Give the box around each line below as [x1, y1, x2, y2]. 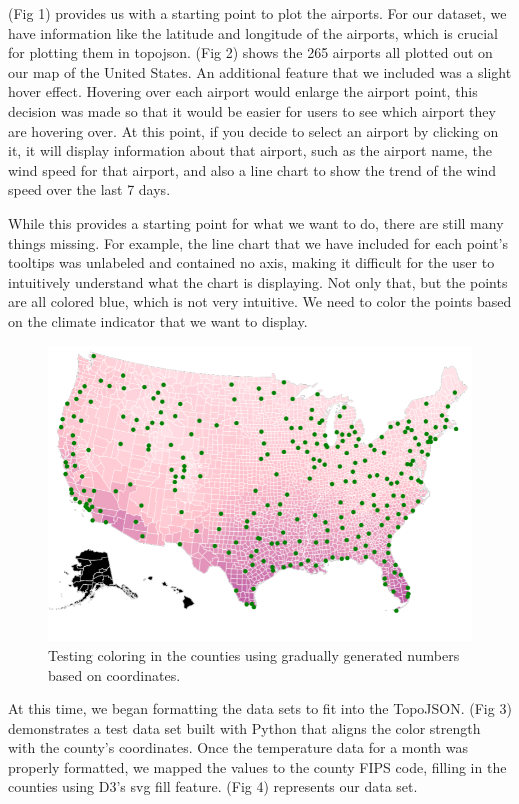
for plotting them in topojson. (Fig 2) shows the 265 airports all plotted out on [8, 42, 493, 63]
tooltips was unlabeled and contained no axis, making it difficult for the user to [8, 252, 495, 273]
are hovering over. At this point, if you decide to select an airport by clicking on [8, 120, 499, 141]
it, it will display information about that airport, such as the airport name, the [8, 140, 492, 161]
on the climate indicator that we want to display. [8, 310, 308, 331]
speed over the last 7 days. [8, 179, 171, 200]
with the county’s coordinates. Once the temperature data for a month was [8, 737, 469, 758]
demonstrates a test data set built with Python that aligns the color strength [8, 717, 481, 738]
